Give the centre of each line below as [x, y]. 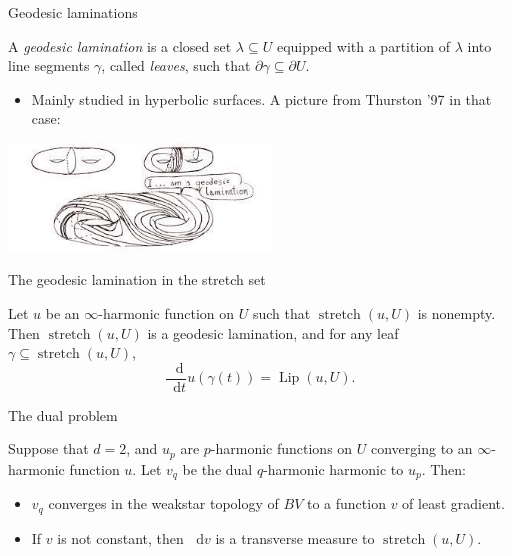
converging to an [422, 448]
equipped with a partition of [363, 45]
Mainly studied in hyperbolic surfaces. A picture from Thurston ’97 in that [261, 98]
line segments [49, 65]
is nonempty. [456, 313]
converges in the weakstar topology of [163, 503]
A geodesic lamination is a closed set [120, 45]
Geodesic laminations [73, 12]
